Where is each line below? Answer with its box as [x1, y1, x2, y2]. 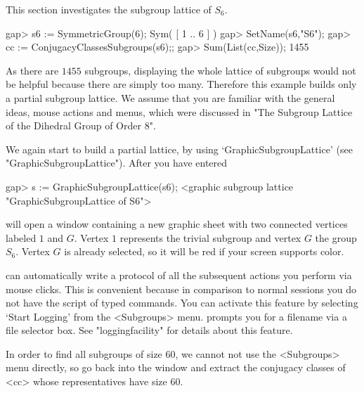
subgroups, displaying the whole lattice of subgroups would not [84, 63, 356, 77]
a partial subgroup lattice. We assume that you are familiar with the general [6, 90, 335, 105]
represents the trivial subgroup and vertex [119, 230, 301, 245]
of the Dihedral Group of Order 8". [6, 118, 156, 133]
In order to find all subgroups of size [6, 346, 162, 361]
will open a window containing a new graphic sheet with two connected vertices [6, 217, 348, 231]
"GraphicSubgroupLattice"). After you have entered [6, 155, 228, 170]
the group [315, 230, 357, 245]
